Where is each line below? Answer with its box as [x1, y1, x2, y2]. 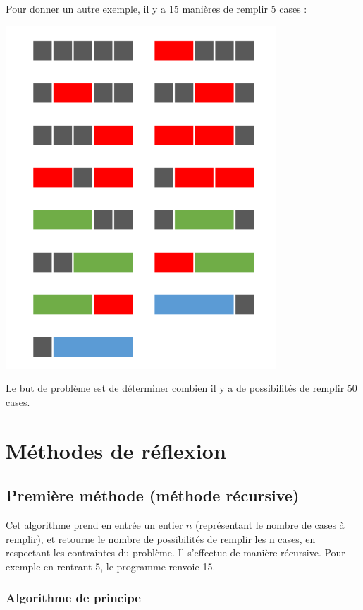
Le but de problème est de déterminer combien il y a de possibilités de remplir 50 [6, 381, 357, 395]
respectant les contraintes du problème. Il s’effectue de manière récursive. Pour [6, 545, 345, 560]
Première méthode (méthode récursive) [6, 484, 300, 506]
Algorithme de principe [6, 589, 141, 606]
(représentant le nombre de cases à [195, 517, 345, 532]
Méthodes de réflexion [6, 436, 226, 465]
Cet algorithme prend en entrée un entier [6, 517, 183, 532]
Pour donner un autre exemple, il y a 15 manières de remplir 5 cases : [6, 1, 307, 16]
